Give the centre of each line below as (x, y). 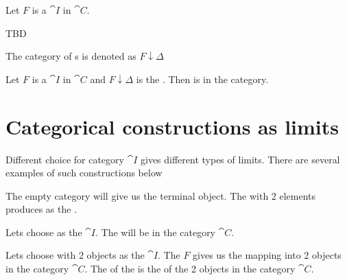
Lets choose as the (44, 232)
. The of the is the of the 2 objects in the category (190, 269)
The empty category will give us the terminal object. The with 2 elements (161, 195)
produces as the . (41, 209)
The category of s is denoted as (71, 56)
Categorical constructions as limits (172, 126)
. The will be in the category (155, 232)
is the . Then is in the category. (202, 79)
